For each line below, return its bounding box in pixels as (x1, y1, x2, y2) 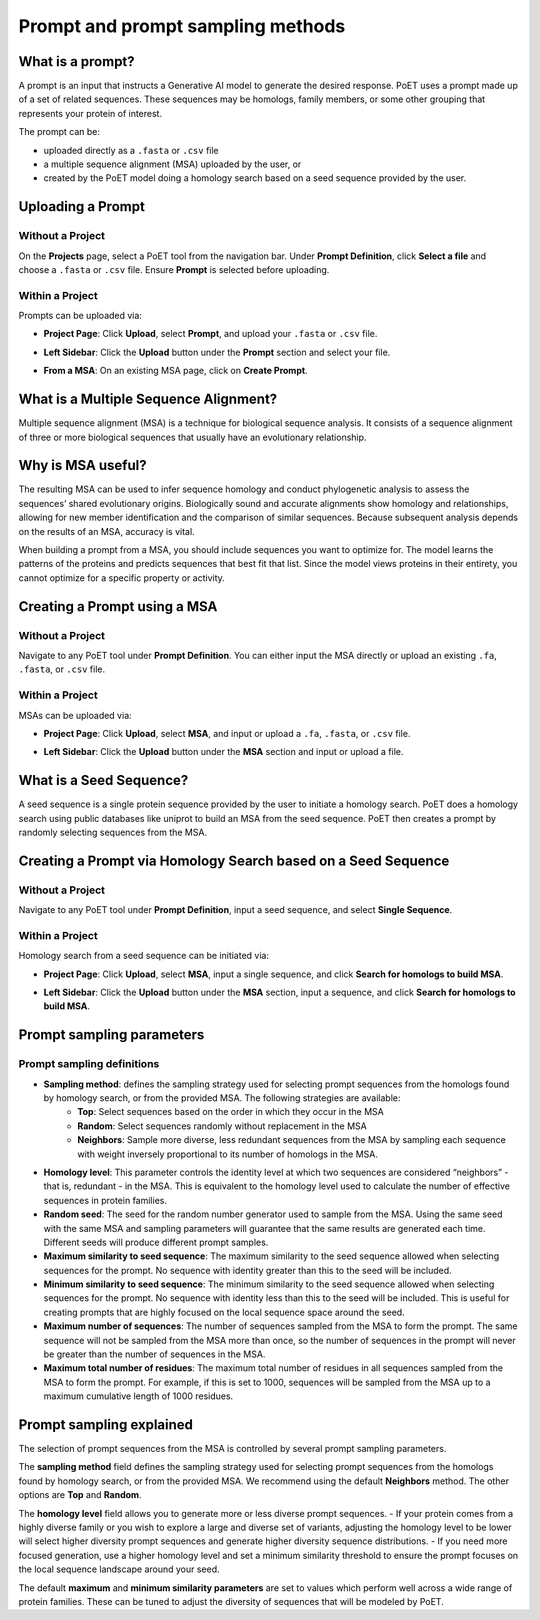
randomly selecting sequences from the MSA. (18, 826, 208, 838)
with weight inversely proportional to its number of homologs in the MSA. (77, 1148, 379, 1160)
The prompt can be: (18, 126, 100, 138)
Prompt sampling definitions (18, 1057, 160, 1071)
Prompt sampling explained (18, 1416, 194, 1433)
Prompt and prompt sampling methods (18, 15, 346, 37)
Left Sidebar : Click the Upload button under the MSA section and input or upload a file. (43, 746, 404, 758)
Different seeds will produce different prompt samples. (43, 1236, 269, 1248)
